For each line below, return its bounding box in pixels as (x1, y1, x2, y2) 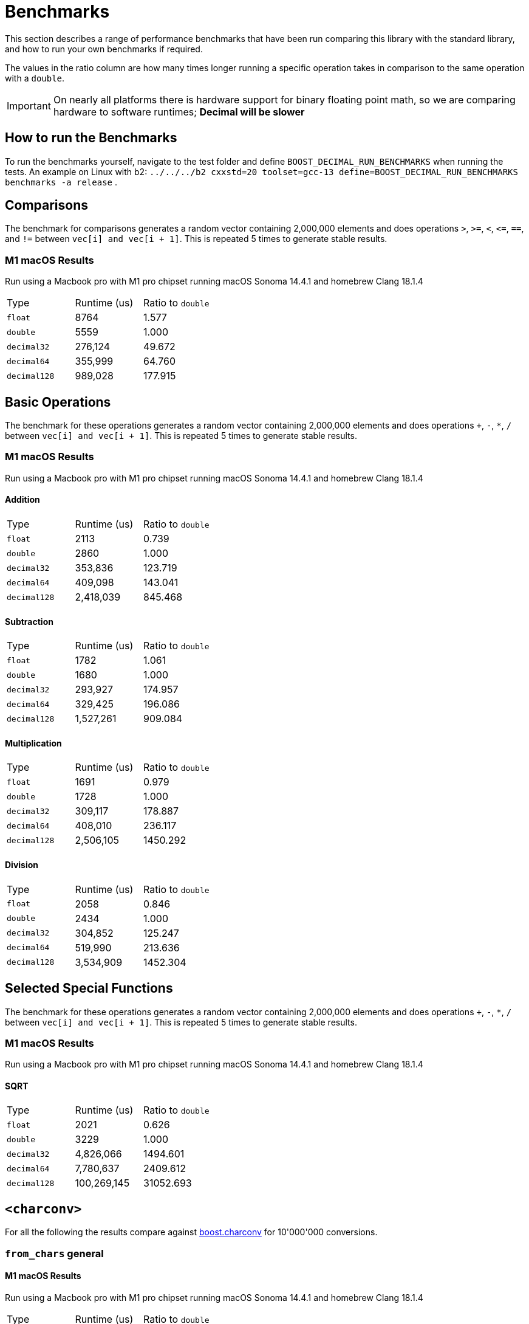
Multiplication (5, 737, 62, 748)
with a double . (5, 72, 65, 83)
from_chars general (5, 1247, 104, 1260)
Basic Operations (5, 394, 111, 410)
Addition (5, 494, 40, 505)
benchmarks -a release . (5, 176, 117, 187)
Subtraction (5, 616, 53, 627)
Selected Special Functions (5, 981, 173, 996)
